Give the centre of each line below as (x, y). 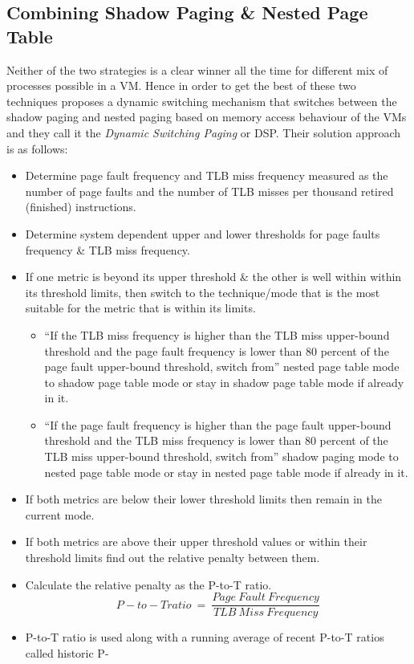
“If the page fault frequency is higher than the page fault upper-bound (218, 424)
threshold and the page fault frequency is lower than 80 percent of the (217, 350)
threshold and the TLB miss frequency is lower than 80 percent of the (216, 440)
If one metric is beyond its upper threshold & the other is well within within (213, 277)
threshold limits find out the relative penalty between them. (172, 558)
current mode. (60, 514)
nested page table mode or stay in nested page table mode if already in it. (226, 472)
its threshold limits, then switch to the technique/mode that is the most (203, 292)
